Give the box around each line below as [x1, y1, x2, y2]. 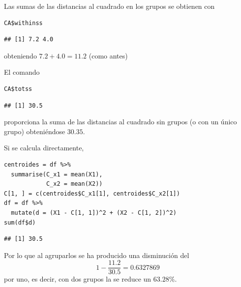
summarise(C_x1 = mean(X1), [11, 171, 103, 178]
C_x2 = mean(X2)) [46, 180, 103, 188]
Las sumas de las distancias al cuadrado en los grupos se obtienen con [4, 1, 215, 11]
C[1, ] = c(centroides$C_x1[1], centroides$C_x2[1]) [4, 190, 180, 197]
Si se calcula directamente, [4, 143, 84, 153]
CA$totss [4, 85, 32, 92]
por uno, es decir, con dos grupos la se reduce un [4, 274, 151, 284]
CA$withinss [4, 19, 43, 27]
